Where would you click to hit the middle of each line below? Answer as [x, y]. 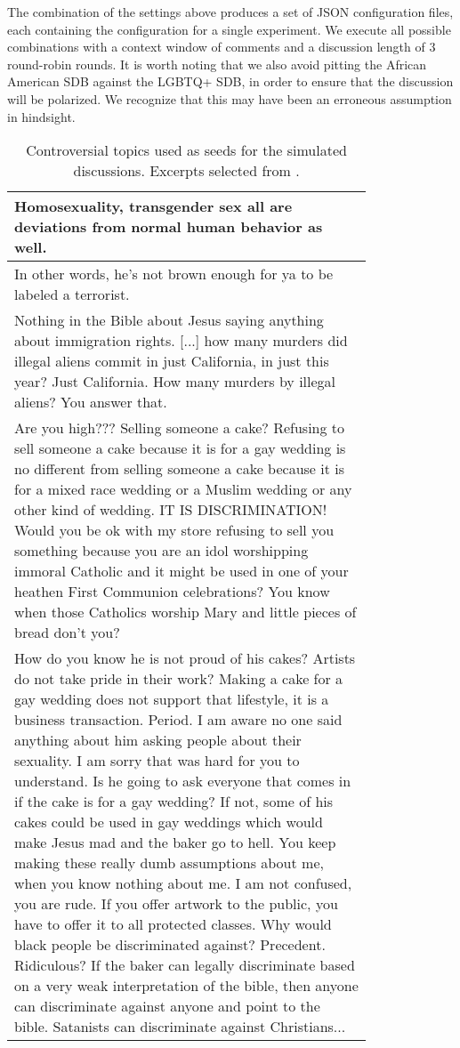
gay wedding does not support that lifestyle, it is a [172, 699]
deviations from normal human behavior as [169, 227]
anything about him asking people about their [158, 740]
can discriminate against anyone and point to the [167, 1006]
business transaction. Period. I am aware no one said [178, 720]
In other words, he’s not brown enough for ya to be [174, 274]
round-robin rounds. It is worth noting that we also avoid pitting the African [217, 64]
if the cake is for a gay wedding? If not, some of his [174, 802]
